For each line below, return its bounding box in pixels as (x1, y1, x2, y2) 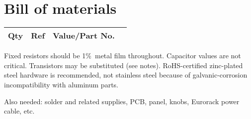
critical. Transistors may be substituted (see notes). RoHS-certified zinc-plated (4, 60, 243, 70)
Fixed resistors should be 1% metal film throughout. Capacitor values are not (4, 50, 241, 61)
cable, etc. (4, 106, 35, 116)
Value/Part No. (53, 30, 115, 41)
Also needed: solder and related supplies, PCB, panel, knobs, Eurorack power (4, 96, 240, 106)
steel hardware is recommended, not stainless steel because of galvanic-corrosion (4, 70, 248, 80)
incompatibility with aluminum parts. (4, 79, 118, 89)
